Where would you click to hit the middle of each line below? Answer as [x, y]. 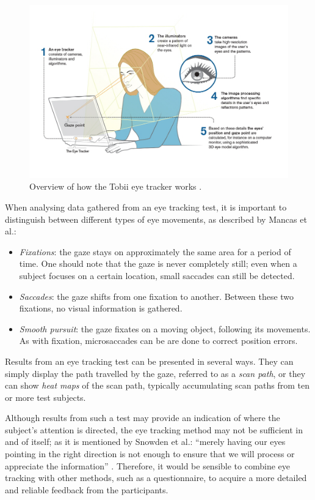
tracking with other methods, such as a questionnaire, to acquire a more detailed [156, 478]
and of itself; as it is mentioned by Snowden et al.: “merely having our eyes [145, 442]
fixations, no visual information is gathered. [101, 308]
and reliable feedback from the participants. [87, 489]
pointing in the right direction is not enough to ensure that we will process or [150, 454]
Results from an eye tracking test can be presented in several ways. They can [149, 361]
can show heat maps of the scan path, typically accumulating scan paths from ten [157, 385]
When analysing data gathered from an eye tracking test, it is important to [146, 207]
